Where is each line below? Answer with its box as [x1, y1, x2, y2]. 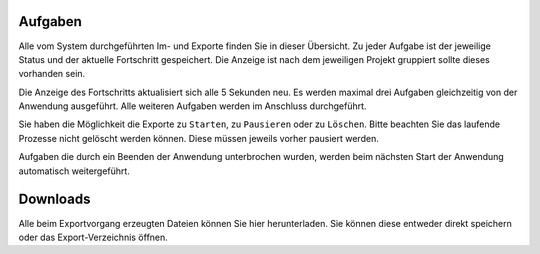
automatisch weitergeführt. [18, 165, 130, 177]
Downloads [18, 191, 91, 208]
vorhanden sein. [18, 68, 86, 80]
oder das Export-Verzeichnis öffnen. [18, 231, 169, 243]
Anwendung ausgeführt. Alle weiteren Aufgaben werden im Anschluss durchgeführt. [18, 100, 367, 112]
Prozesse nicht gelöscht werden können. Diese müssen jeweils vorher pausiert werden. [18, 132, 379, 144]
